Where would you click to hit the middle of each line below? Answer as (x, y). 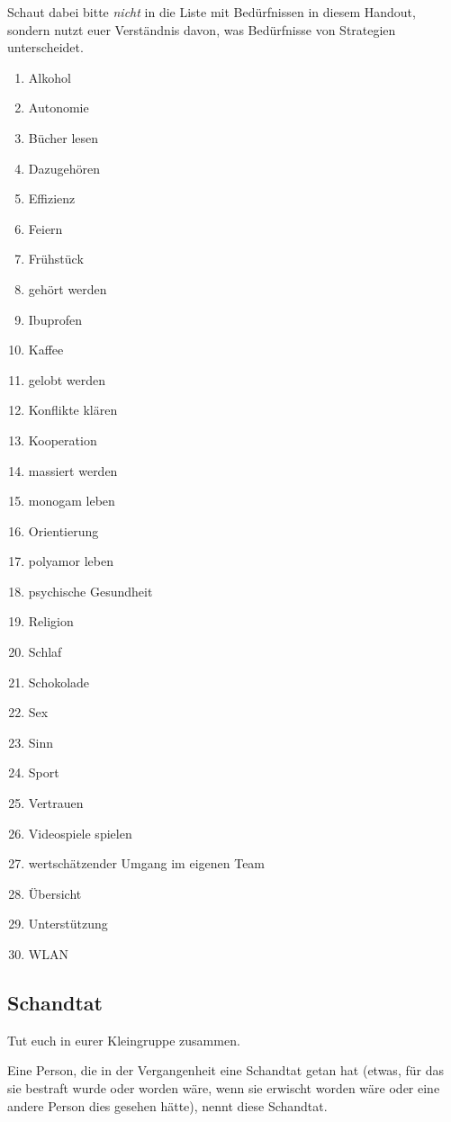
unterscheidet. (45, 47)
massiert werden (73, 470)
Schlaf (45, 652)
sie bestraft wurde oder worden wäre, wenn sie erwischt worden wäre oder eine (224, 1087)
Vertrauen (56, 803)
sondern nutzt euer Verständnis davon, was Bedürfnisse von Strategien (202, 29)
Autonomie (59, 108)
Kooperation (63, 440)
